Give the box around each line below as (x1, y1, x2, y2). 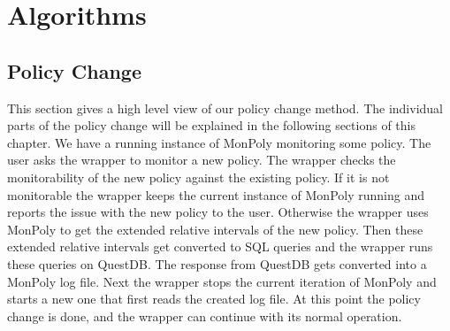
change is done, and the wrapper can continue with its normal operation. (7, 306, 402, 325)
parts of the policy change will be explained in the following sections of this (7, 116, 416, 135)
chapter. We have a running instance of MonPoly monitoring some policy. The (7, 133, 431, 151)
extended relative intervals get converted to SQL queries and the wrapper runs (7, 237, 433, 256)
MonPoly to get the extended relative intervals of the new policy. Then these (7, 219, 423, 238)
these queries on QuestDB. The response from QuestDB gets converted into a (7, 254, 427, 273)
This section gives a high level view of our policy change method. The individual (7, 98, 443, 117)
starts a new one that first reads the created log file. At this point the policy (7, 289, 421, 308)
